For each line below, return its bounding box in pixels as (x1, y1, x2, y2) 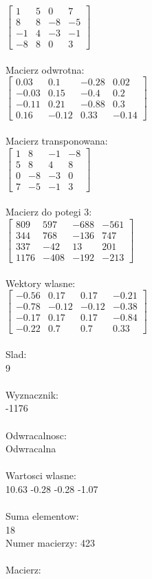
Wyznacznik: (6, 387, 59, 401)
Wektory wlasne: (6, 275, 76, 290)
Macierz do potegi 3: (6, 204, 92, 219)
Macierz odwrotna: (6, 62, 85, 76)
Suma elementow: (6, 509, 79, 523)
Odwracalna (6, 441, 56, 456)
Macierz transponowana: (6, 134, 108, 148)
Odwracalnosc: (6, 428, 67, 442)
